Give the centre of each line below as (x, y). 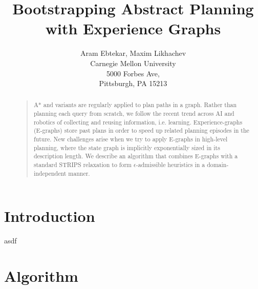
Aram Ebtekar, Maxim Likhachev (133, 53)
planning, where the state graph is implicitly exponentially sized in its (127, 147)
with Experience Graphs (133, 28)
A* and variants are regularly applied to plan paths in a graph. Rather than (135, 105)
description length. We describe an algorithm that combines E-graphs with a (136, 156)
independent (50, 173)
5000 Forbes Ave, (133, 73)
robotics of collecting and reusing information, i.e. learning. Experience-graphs (138, 122)
